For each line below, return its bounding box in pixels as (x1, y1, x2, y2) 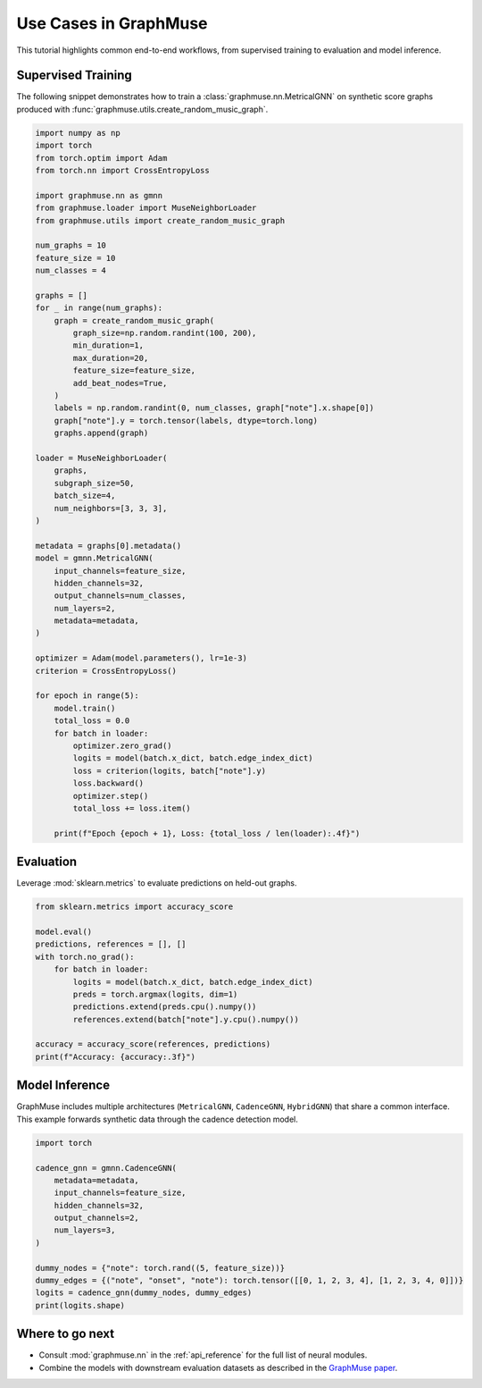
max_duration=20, (72, 353, 149, 363)
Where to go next (16, 1326, 115, 1342)
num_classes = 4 (35, 265, 107, 276)
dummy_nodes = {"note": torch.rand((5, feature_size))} (35, 1263, 286, 1273)
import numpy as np (35, 128, 120, 138)
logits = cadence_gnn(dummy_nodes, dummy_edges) (35, 1288, 253, 1298)
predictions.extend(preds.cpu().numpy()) (72, 1002, 257, 1012)
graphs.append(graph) (54, 428, 149, 438)
